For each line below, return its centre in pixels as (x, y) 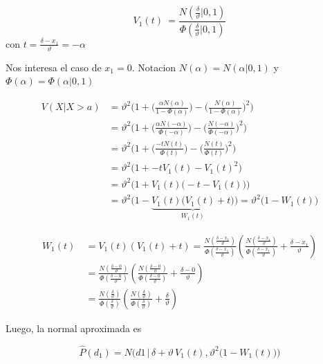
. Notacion (154, 67)
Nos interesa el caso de (54, 67)
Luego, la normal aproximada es (74, 328)
